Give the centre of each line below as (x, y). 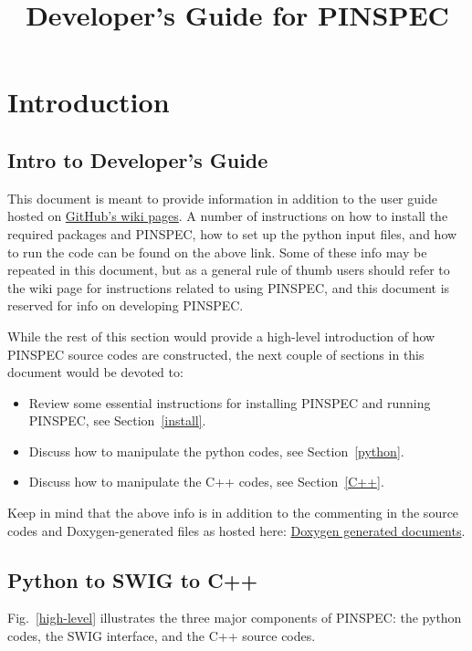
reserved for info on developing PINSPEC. (126, 305)
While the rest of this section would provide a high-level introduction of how (221, 336)
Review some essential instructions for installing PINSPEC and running (230, 402)
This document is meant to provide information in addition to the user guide (222, 198)
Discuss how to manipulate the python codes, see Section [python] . (216, 451)
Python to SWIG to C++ (133, 579)
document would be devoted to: (95, 372)
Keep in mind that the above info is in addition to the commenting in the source (233, 513)
